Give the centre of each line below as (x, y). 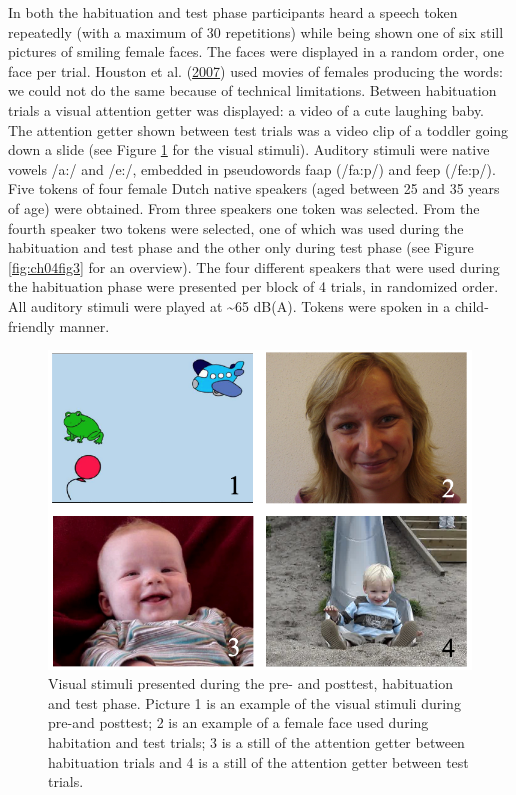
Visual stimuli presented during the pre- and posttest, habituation (250, 683)
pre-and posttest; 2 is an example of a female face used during (238, 722)
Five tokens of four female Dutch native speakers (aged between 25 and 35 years (254, 188)
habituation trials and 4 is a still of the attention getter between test (258, 761)
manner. (84, 325)
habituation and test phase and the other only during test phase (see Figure (241, 247)
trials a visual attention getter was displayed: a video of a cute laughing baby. (246, 109)
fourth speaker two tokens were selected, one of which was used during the (236, 227)
